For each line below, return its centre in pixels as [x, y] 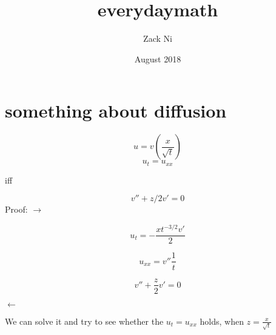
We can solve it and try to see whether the [84, 321]
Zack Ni [158, 38]
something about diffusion [116, 111]
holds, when [222, 321]
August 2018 [158, 58]
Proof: [16, 209]
